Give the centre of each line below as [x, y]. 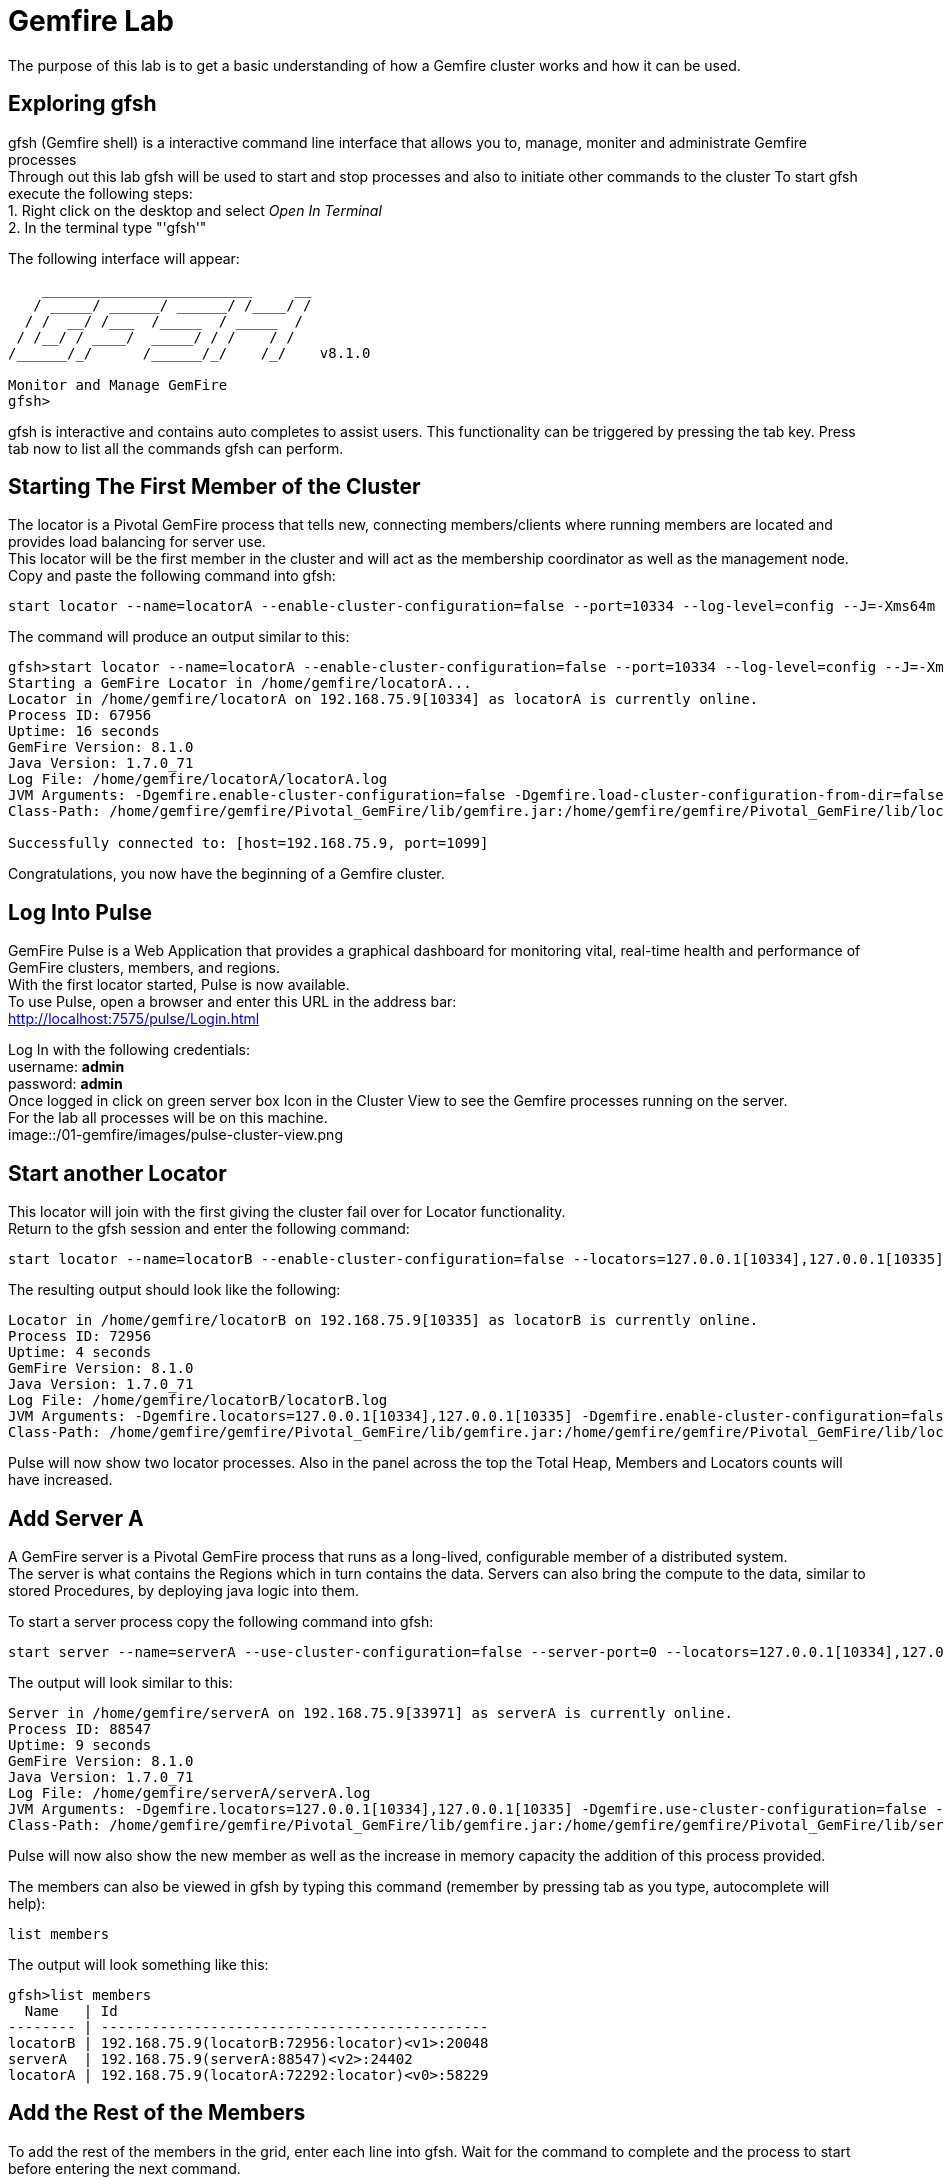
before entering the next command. [124, 2168]
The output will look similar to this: [120, 1682]
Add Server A [76, 1518]
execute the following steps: [100, 193]
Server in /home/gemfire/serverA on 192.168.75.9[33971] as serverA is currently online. [370, 1712]
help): [27, 1903]
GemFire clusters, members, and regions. [144, 968]
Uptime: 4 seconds [80, 1352]
